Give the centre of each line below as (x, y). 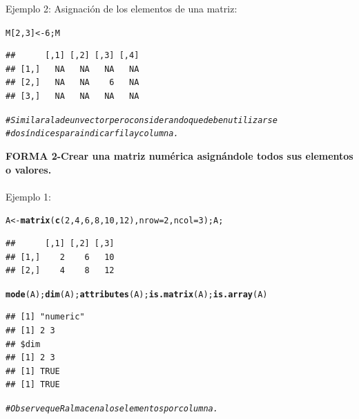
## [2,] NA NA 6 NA (72, 83)
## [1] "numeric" (45, 317)
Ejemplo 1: (28, 196)
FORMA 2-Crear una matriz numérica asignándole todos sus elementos (179, 155)
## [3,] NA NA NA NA (72, 96)
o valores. (29, 169)
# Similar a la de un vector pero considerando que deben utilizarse (142, 120)
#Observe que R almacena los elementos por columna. (112, 408)
